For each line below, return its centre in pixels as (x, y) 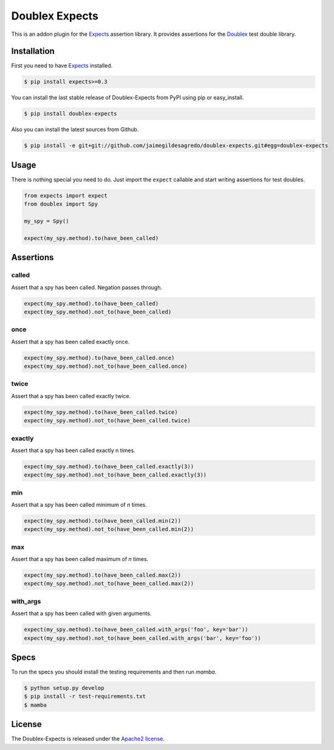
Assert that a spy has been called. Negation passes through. (87, 287)
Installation (33, 51)
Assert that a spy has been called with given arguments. (81, 613)
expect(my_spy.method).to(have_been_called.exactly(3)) (109, 466)
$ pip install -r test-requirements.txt (85, 697)
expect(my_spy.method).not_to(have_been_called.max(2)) (109, 584)
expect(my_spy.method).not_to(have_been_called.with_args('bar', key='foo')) (142, 638)
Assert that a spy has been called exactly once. (70, 342)
